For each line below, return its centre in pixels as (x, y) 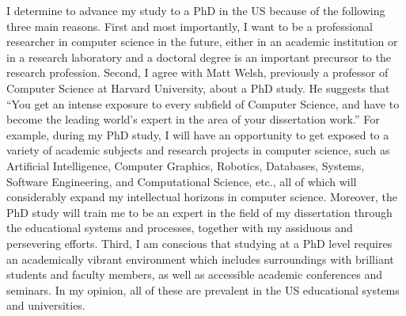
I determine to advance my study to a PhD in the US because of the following (196, 10)
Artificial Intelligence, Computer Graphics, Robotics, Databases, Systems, (186, 165)
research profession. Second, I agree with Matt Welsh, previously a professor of (197, 72)
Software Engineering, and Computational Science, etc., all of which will (182, 181)
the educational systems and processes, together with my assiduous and (180, 228)
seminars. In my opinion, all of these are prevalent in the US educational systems (203, 289)
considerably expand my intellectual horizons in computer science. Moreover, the (202, 197)
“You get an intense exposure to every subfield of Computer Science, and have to (203, 103)
